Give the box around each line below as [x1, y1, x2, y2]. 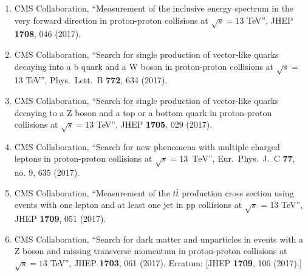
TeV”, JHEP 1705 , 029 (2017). [96, 118, 213, 131]
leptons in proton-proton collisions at [14, 152, 152, 165]
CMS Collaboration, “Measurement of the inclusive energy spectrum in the [14, 2, 294, 14]
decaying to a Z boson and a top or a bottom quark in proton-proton [14, 106, 272, 119]
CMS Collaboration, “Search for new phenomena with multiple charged [14, 140, 280, 153]
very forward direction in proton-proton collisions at [14, 13, 208, 26]
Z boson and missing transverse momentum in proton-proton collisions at [14, 244, 287, 257]
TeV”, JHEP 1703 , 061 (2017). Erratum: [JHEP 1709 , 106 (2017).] [50, 256, 302, 269]
